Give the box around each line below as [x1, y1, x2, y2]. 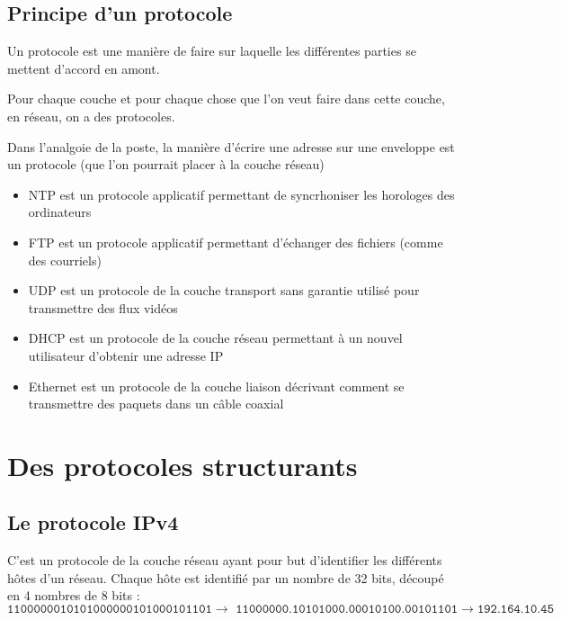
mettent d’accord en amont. [7, 58, 160, 77]
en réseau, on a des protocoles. [7, 106, 175, 125]
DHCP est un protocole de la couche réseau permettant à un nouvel [28, 328, 403, 347]
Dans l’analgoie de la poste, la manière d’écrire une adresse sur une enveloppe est [7, 137, 455, 156]
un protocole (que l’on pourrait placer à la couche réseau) [7, 155, 325, 174]
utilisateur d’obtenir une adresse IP [28, 346, 224, 364]
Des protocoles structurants [7, 446, 358, 483]
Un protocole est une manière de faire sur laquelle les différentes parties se [7, 41, 416, 60]
